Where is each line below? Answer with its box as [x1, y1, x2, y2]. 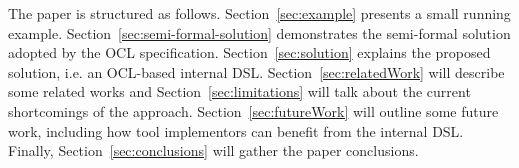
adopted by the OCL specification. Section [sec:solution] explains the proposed [8, 42, 491, 63]
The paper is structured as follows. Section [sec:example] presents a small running [8, 3, 511, 23]
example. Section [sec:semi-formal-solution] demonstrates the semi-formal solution [8, 22, 511, 43]
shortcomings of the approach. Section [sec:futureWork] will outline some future [8, 100, 499, 121]
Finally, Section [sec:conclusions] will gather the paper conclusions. [8, 140, 419, 161]
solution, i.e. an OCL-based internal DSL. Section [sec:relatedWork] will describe [8, 61, 505, 82]
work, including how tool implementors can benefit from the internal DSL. [8, 120, 464, 141]
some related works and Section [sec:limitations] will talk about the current [8, 81, 471, 102]
